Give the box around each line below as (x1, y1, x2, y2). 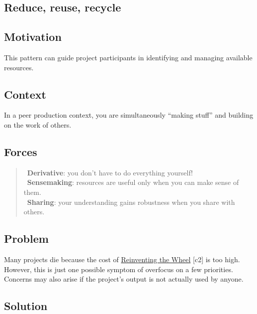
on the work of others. (4, 119, 72, 130)
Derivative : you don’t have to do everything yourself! (27, 167, 193, 177)
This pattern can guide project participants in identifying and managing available (4, 52, 253, 62)
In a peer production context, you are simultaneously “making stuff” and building (4, 110, 254, 120)
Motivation (4, 29, 62, 44)
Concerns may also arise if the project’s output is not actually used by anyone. (4, 274, 244, 284)
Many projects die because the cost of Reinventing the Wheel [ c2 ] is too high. (4, 254, 240, 264)
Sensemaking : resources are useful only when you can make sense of (27, 177, 239, 187)
